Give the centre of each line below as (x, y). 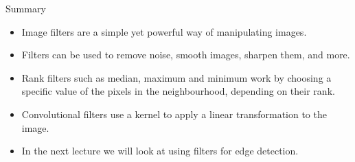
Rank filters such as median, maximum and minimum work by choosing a (176, 77)
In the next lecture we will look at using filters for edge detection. (160, 151)
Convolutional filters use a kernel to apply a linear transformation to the (174, 114)
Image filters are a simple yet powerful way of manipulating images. (164, 31)
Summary (26, 8)
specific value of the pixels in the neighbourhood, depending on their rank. (178, 91)
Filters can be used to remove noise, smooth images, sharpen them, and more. (186, 55)
